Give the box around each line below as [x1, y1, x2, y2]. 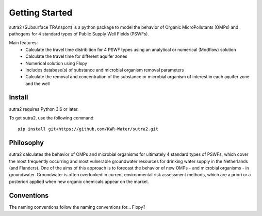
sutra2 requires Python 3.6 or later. [9, 106, 79, 112]
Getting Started [9, 7, 73, 18]
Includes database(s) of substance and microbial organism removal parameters [25, 67, 184, 73]
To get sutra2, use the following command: [9, 115, 95, 121]
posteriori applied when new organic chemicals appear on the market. [9, 179, 149, 184]
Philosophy [9, 139, 44, 147]
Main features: [9, 40, 38, 46]
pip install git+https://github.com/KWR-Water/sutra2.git [17, 126, 159, 132]
